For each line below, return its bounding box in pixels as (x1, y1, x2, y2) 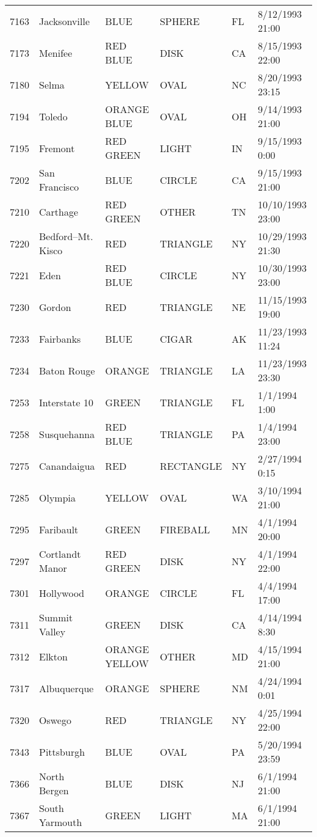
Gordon (39, 299, 71, 314)
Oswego (39, 712, 71, 727)
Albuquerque (39, 681, 94, 695)
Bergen (39, 783, 69, 797)
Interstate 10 (39, 395, 94, 409)
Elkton (39, 649, 68, 663)
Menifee (39, 45, 73, 60)
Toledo (39, 109, 68, 123)
